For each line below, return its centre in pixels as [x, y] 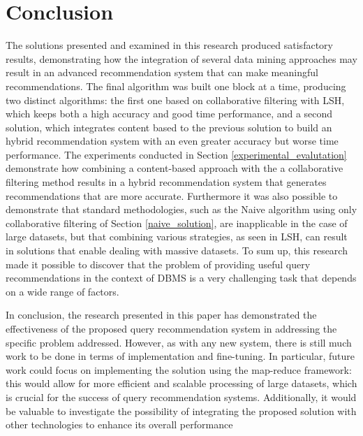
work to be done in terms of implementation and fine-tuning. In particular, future [180, 356]
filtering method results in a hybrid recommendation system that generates [166, 182]
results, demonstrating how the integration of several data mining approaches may [181, 58]
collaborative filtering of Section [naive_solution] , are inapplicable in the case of [177, 223]
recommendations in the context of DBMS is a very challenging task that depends [181, 278]
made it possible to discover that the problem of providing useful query [158, 264]
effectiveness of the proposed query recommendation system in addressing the [171, 328]
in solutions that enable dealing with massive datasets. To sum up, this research [177, 250]
